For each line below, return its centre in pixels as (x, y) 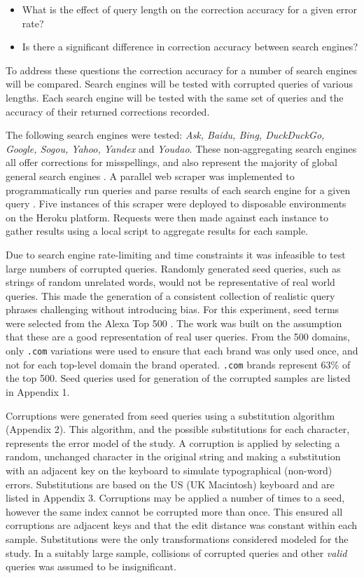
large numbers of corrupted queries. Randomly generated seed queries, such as (173, 268)
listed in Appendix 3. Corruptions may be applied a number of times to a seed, (175, 498)
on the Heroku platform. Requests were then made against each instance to (167, 217)
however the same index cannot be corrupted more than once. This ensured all (174, 511)
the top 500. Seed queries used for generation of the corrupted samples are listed (178, 378)
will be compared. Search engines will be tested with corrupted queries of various (179, 84)
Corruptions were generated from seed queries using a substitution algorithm (170, 415)
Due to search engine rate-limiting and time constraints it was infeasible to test (176, 254)
